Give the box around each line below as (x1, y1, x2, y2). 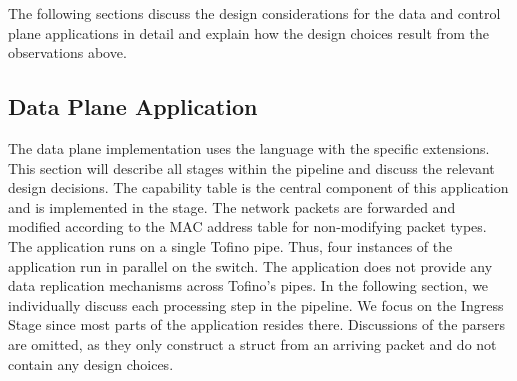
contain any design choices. (8, 353, 174, 374)
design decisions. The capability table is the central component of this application (8, 177, 509, 198)
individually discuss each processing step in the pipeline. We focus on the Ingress (8, 294, 504, 315)
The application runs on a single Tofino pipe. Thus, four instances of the (8, 235, 453, 256)
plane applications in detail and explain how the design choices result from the (8, 22, 490, 43)
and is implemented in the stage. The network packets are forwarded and (8, 196, 456, 217)
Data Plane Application (8, 91, 258, 122)
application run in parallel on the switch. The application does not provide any (8, 255, 493, 276)
